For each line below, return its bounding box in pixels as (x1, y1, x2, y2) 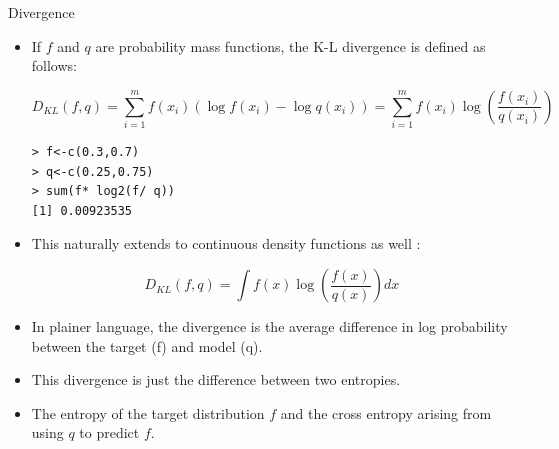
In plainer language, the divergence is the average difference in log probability (31, 316, 508, 337)
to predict (79, 422, 140, 443)
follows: (31, 55, 77, 76)
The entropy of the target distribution (31, 402, 265, 423)
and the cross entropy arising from (280, 402, 492, 423)
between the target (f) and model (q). (31, 335, 263, 356)
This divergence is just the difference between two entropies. (31, 369, 401, 390)
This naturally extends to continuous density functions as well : (31, 233, 421, 254)
